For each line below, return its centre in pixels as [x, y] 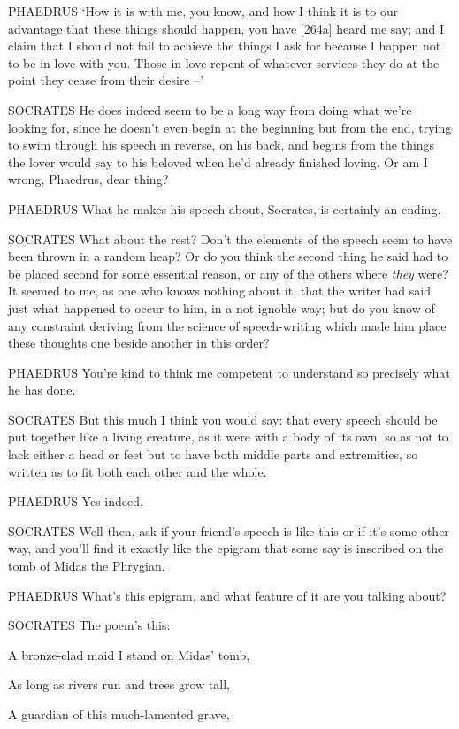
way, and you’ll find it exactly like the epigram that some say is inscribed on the [226, 548]
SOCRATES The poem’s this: [89, 625]
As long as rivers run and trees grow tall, [119, 684]
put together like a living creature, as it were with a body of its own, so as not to [228, 437]
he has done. [42, 390]
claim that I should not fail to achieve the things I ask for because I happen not [225, 46]
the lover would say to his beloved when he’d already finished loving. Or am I [218, 161]
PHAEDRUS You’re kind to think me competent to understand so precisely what [229, 372]
